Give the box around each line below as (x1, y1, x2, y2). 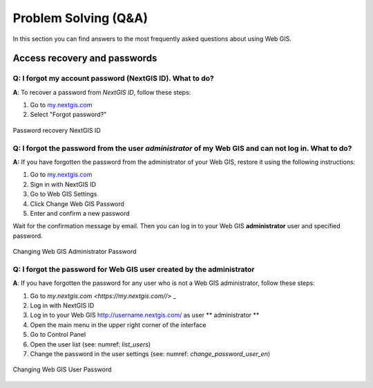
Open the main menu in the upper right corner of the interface (30, 320, 207, 329)
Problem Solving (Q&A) (12, 10, 149, 26)
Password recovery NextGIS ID (12, 126, 101, 134)
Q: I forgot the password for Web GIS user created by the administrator (12, 264, 255, 274)
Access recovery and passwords (12, 53, 157, 64)
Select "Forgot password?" (30, 111, 107, 119)
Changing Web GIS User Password (12, 365, 112, 373)
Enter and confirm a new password (30, 209, 131, 217)
